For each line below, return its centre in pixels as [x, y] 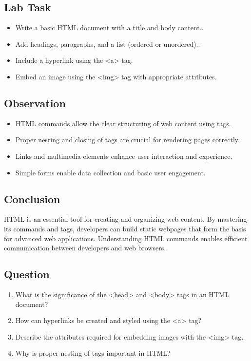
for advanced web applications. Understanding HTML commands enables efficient [126, 238]
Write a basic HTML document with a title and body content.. [109, 28]
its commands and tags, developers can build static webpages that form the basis [125, 228]
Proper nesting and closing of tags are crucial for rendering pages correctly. [127, 140]
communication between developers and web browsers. [85, 248]
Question [27, 274]
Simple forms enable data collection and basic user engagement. [110, 172]
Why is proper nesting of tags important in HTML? [93, 353]
